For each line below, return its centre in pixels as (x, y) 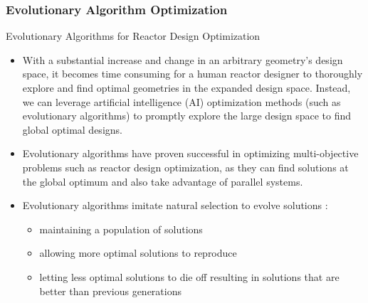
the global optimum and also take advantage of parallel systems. (163, 181)
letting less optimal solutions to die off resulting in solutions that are (189, 276)
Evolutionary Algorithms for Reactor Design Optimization (133, 36)
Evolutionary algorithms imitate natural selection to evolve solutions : (175, 205)
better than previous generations (110, 291)
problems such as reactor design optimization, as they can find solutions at (185, 167)
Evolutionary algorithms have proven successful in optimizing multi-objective (190, 153)
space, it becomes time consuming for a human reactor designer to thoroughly (193, 74)
